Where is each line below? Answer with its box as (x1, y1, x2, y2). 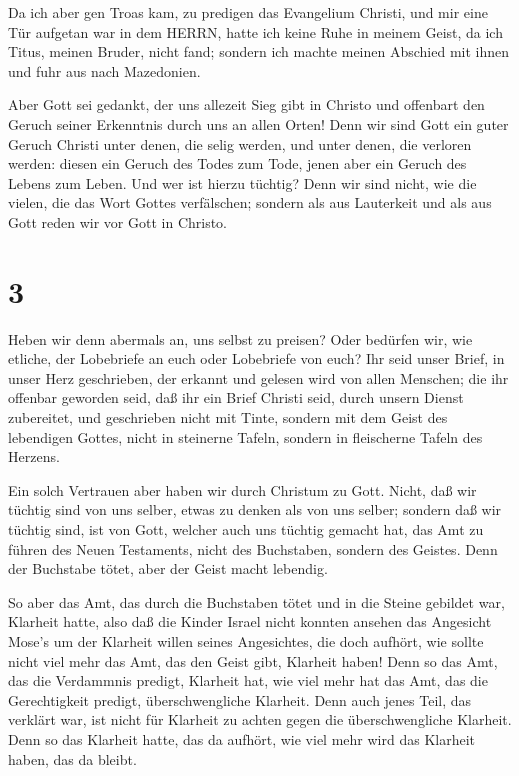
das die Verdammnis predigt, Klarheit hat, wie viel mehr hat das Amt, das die (8, 670, 488, 691)
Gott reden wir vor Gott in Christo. (8, 211, 228, 232)
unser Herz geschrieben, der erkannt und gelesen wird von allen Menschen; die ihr (8, 367, 509, 388)
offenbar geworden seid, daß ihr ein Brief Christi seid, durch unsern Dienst (8, 387, 464, 408)
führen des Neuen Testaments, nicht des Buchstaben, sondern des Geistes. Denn (8, 538, 498, 559)
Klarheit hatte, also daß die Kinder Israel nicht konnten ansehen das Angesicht (8, 611, 492, 632)
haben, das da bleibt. (8, 748, 137, 769)
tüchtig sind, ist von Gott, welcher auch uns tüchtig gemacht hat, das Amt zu (8, 519, 484, 539)
